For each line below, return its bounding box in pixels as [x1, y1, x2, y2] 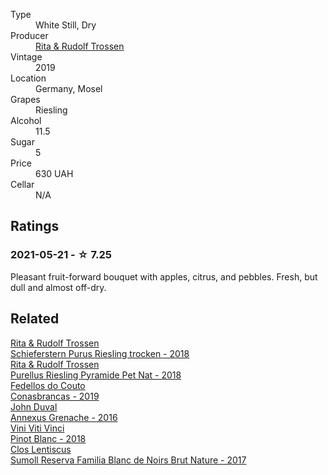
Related [10, 310, 60, 328]
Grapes [10, 94, 41, 105]
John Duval [10, 400, 58, 413]
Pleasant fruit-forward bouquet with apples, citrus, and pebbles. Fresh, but [10, 270, 318, 283]
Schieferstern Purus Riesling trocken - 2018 [10, 347, 190, 359]
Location [10, 72, 47, 84]
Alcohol [10, 115, 42, 126]
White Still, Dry [35, 19, 97, 31]
